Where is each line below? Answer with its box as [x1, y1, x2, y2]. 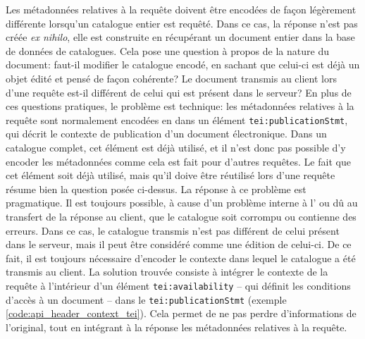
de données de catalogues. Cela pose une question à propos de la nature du [6, 43, 329, 58]
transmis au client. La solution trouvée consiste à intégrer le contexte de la [6, 264, 328, 279]
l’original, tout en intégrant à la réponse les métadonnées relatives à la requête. [6, 319, 347, 334]
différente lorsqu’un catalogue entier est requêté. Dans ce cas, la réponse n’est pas [6, 16, 358, 30]
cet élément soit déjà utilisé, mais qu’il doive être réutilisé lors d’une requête [6, 168, 335, 183]
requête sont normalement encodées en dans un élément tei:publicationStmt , [6, 112, 348, 127]
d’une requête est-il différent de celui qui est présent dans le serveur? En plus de [6, 85, 352, 99]
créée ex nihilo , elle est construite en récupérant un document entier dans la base [6, 30, 355, 44]
